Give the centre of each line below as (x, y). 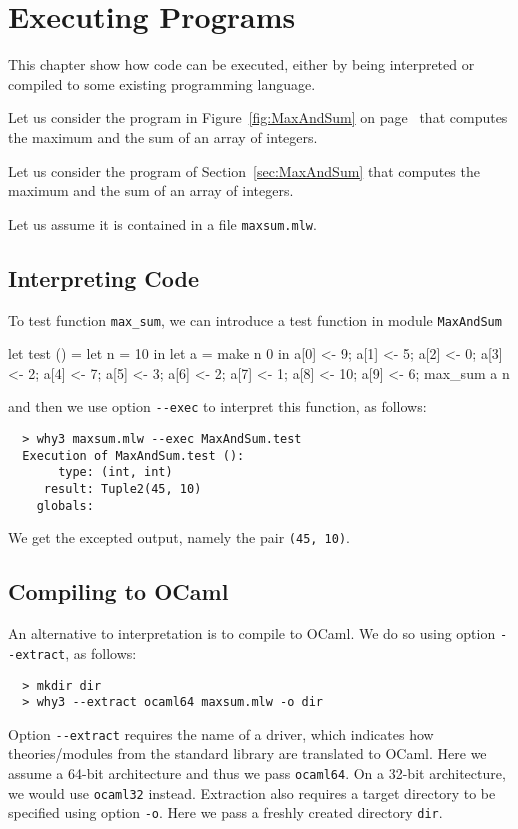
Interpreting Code (104, 277)
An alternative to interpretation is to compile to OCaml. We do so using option (252, 633)
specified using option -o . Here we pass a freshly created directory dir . (225, 812)
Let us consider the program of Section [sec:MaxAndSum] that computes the (244, 170)
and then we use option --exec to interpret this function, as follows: (217, 406)
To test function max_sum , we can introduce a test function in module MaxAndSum (255, 319)
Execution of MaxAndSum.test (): (133, 455)
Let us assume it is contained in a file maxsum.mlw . (162, 223)
